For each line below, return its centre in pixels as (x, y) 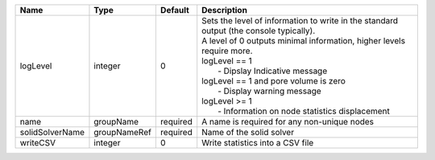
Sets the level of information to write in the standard (300, 21)
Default (174, 10)
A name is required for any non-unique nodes (288, 122)
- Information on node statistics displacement (304, 111)
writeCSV (38, 143)
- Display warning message (269, 91)
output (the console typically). (259, 31)
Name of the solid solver (248, 132)
